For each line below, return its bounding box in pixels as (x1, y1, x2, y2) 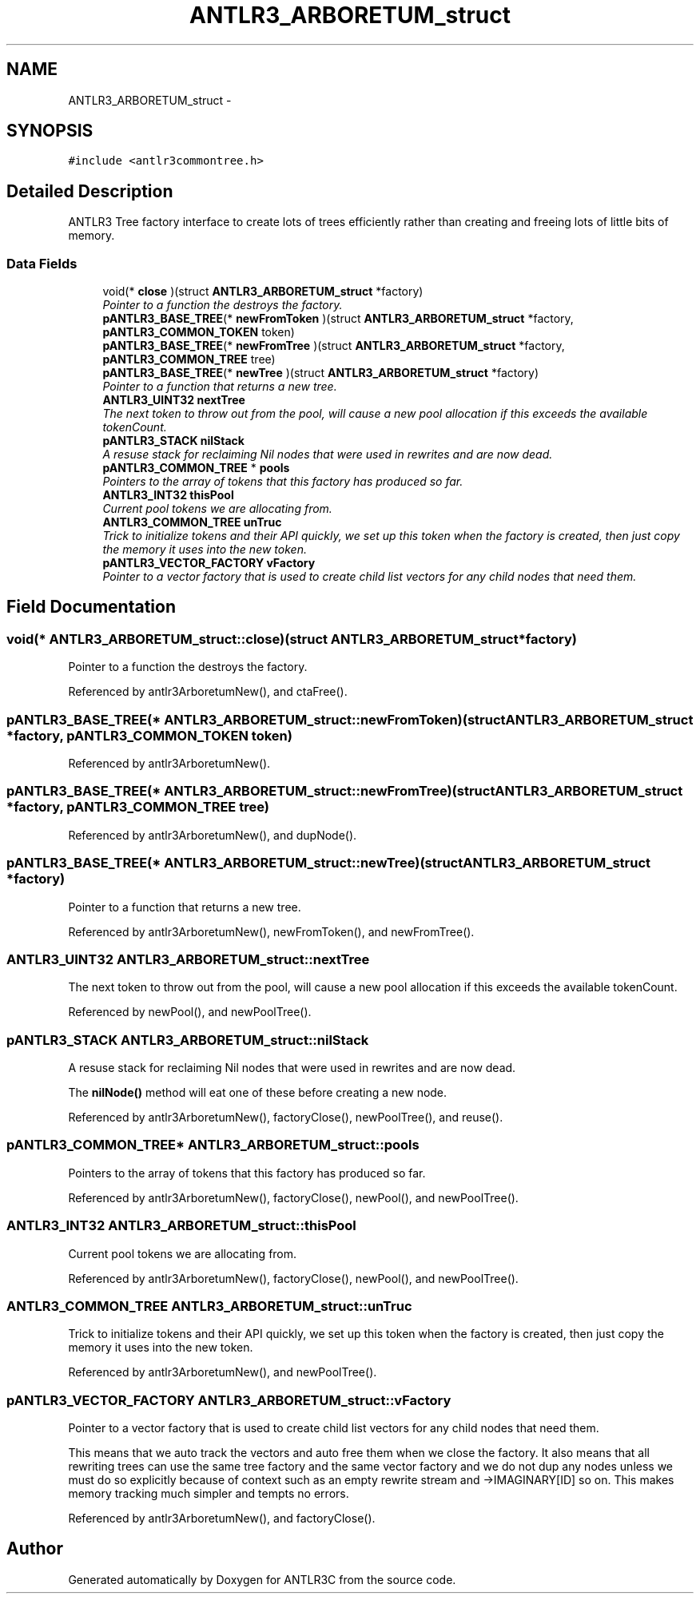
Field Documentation (6, 597, 176, 617)
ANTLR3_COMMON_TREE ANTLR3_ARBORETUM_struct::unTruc (6, 1297, 412, 1314)
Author (6, 1538, 63, 1559)
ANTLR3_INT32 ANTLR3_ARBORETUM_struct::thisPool (6, 1217, 356, 1234)
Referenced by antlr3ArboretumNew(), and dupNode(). (68, 828, 357, 842)
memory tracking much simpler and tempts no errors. (68, 1487, 349, 1500)
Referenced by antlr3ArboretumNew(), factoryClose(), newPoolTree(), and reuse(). (68, 1110, 503, 1124)
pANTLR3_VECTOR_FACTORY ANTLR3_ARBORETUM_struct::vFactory (6, 1392, 451, 1408)
